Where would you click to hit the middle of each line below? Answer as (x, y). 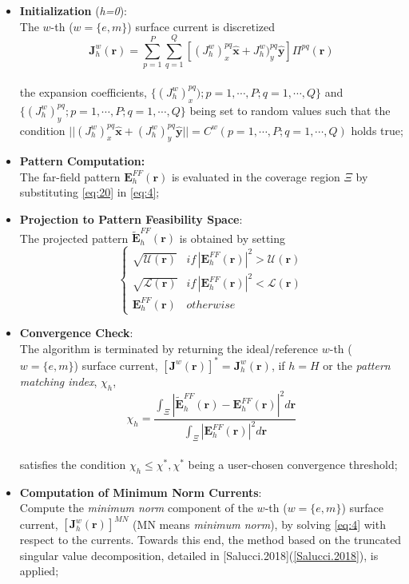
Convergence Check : (76, 333)
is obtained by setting (232, 238)
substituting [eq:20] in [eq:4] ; (89, 192)
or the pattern (357, 365)
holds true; (377, 130)
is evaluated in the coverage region (256, 176)
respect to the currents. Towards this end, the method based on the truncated (210, 540)
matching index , (58, 381)
